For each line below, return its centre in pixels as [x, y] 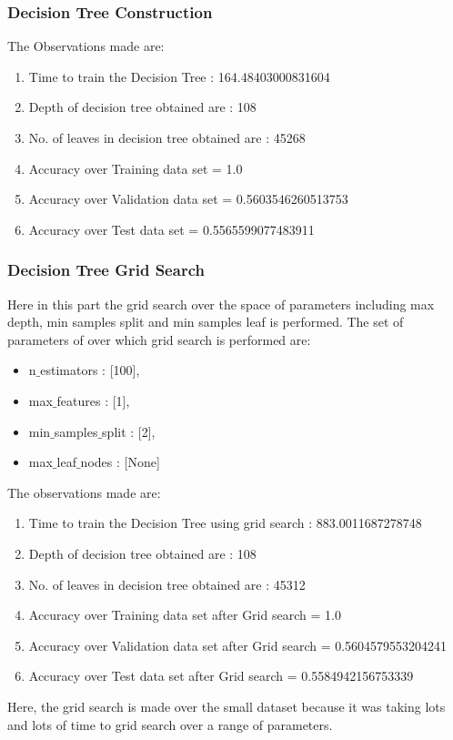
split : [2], [129, 431]
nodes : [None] [120, 462]
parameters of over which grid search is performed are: [159, 339]
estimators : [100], [90, 370]
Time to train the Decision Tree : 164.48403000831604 [179, 76]
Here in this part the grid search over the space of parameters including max [221, 304]
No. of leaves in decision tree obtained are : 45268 [167, 137]
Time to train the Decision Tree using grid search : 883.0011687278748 [225, 523]
